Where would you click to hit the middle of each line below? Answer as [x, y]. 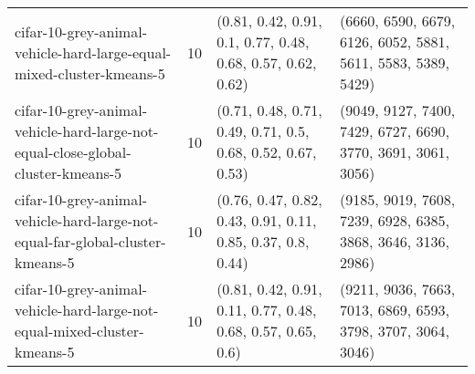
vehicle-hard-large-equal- [93, 52]
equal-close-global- [73, 152]
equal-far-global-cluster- [90, 241]
